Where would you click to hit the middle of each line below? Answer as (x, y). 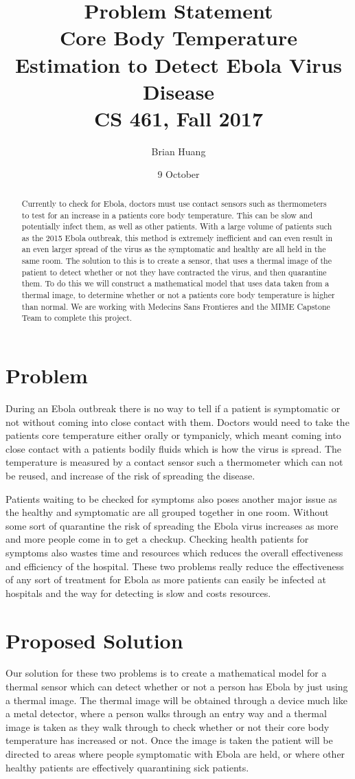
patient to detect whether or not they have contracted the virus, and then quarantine (174, 272)
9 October (179, 174)
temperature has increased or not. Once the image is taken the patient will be (169, 740)
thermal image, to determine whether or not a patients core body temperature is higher (178, 295)
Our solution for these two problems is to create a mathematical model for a (166, 673)
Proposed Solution (94, 640)
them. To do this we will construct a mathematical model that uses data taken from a (175, 283)
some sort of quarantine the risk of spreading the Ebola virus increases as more (172, 525)
